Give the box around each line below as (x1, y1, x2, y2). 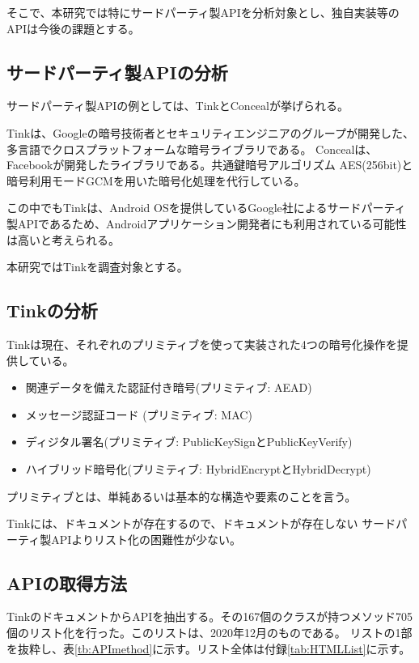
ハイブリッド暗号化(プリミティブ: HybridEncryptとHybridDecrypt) (25, 460, 371, 477)
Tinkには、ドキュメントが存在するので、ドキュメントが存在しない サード (6, 515, 396, 532)
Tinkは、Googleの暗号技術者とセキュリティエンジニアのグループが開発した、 (6, 124, 414, 141)
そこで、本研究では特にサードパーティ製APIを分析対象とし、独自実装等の (6, 4, 400, 20)
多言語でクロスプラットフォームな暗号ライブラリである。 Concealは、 (6, 140, 378, 157)
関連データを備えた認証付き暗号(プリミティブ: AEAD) (25, 379, 312, 396)
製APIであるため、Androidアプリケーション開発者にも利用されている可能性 (6, 215, 407, 232)
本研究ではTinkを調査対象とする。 (6, 258, 188, 275)
